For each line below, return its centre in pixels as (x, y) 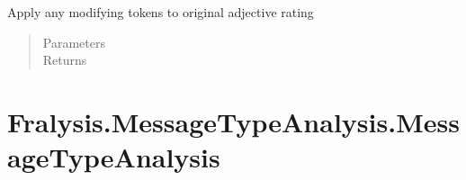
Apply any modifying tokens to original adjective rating (161, 12)
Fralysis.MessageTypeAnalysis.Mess (233, 121)
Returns (65, 60)
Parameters (74, 42)
